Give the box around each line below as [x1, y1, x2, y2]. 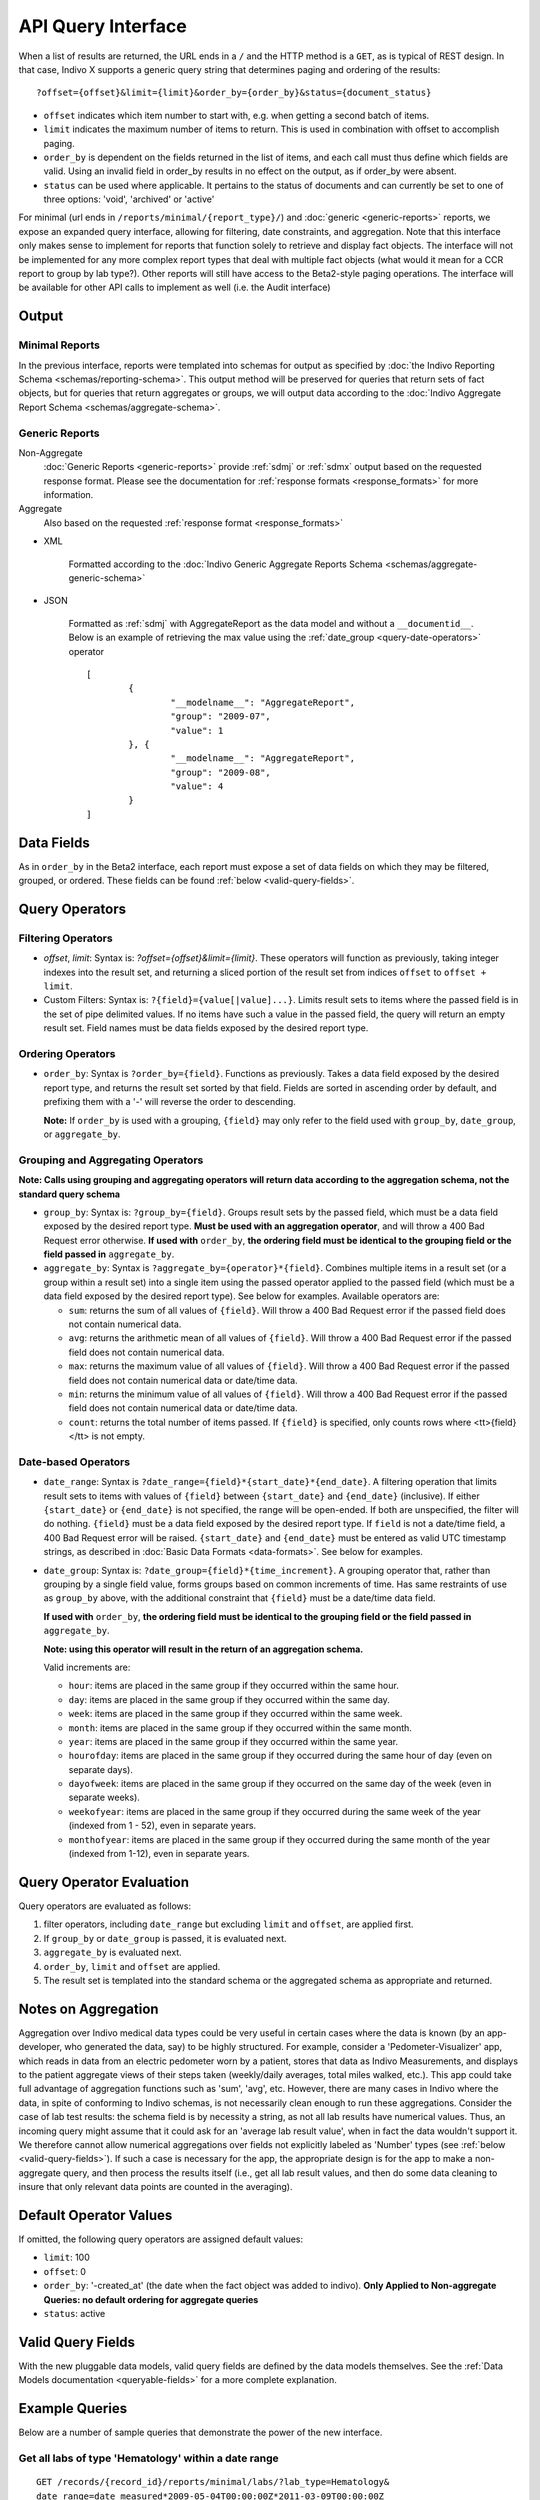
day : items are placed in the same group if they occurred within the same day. [68, 1693, 390, 1705]
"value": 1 [170, 725, 224, 736]
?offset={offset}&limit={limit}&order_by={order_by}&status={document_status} [36, 87, 432, 99]
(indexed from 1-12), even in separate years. [68, 1848, 250, 1860]
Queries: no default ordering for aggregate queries [43, 2293, 259, 2305]
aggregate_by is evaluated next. [43, 1946, 182, 1959]
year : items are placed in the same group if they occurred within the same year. [68, 1735, 399, 1747]
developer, [18, 2041, 63, 2053]
